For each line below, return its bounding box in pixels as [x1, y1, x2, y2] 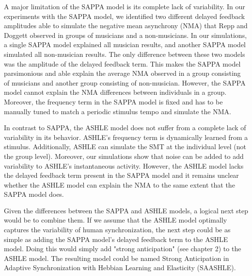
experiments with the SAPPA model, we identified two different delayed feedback [4, 11, 245, 21]
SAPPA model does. [4, 189, 64, 199]
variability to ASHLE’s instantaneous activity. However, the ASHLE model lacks [4, 160, 244, 171]
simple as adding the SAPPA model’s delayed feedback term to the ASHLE [4, 234, 228, 244]
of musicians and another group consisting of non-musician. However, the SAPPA [4, 77, 246, 87]
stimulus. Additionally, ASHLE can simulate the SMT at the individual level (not [4, 141, 247, 152]
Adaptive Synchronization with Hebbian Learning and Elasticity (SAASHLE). [4, 262, 236, 273]
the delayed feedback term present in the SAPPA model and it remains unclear [4, 170, 239, 180]
